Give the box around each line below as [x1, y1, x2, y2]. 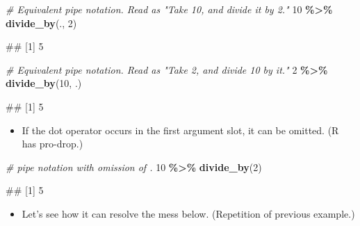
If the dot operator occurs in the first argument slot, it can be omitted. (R [22, 122, 339, 137]
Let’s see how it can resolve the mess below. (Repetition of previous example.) [22, 206, 355, 220]
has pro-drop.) [22, 136, 83, 151]
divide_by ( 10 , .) [6, 76, 82, 90]
